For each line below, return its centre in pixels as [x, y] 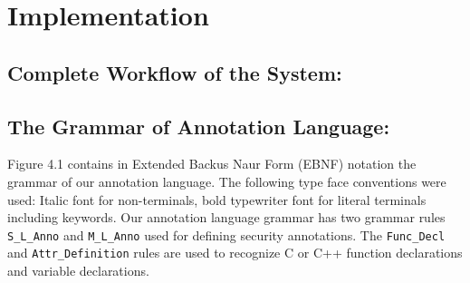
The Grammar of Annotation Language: [199, 126]
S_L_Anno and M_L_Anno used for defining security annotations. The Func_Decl [226, 234]
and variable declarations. [78, 271]
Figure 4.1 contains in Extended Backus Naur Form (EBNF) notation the [212, 164]
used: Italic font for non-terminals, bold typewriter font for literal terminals [217, 199]
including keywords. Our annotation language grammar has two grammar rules [226, 217]
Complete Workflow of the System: [175, 72]
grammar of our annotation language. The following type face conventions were [227, 181]
